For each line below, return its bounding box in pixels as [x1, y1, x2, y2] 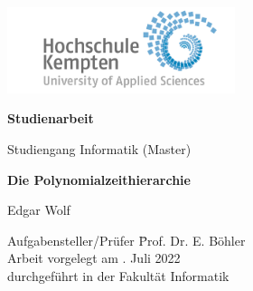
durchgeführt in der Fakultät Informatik [7, 267, 230, 285]
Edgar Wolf [7, 200, 70, 219]
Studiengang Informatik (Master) [7, 140, 192, 159]
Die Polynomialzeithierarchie [7, 170, 191, 189]
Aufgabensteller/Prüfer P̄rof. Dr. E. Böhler [7, 230, 246, 249]
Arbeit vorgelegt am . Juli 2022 [7, 248, 181, 267]
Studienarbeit [7, 109, 94, 128]
